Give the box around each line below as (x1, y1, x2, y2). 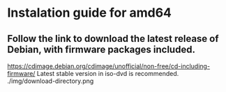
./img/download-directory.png (7, 77, 94, 85)
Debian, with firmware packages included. (7, 43, 195, 55)
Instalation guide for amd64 (7, 5, 172, 21)
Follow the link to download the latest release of (7, 33, 219, 45)
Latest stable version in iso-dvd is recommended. (36, 70, 179, 77)
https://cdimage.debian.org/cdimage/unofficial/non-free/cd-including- (7, 62, 211, 70)
